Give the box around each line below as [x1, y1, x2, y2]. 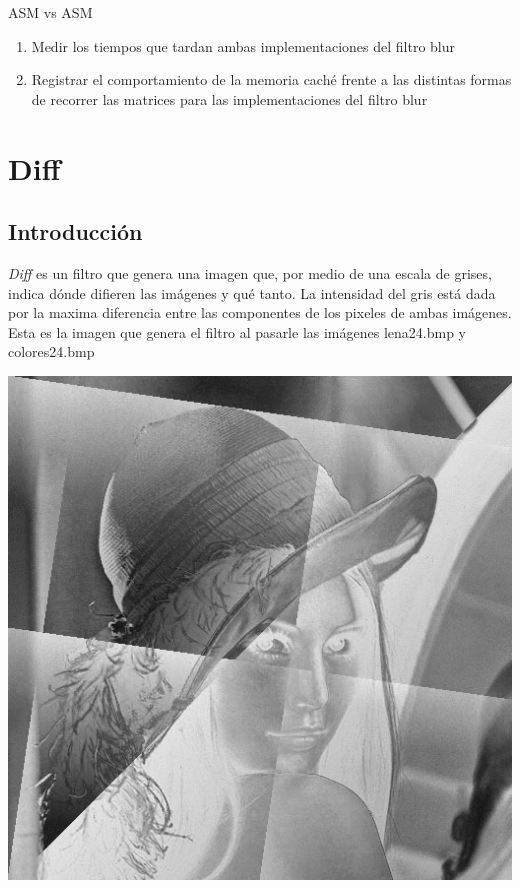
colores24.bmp [8, 341, 95, 362]
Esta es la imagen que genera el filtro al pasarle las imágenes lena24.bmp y [8, 321, 466, 342]
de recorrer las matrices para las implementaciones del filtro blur [31, 88, 428, 109]
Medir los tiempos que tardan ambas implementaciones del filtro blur [31, 35, 455, 56]
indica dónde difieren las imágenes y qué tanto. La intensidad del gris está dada [8, 282, 496, 303]
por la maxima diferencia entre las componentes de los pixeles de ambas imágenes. [8, 302, 512, 323]
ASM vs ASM [8, 2, 93, 22]
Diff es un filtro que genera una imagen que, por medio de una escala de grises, [8, 262, 492, 283]
